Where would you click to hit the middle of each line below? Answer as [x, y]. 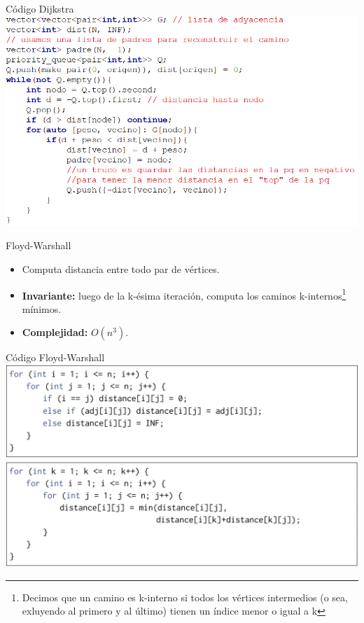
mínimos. [42, 308]
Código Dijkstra [40, 8]
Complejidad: [55, 332]
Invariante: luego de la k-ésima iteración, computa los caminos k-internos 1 [184, 294]
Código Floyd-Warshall [55, 357]
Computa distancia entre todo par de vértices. [121, 269]
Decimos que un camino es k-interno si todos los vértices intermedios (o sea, [185, 597]
